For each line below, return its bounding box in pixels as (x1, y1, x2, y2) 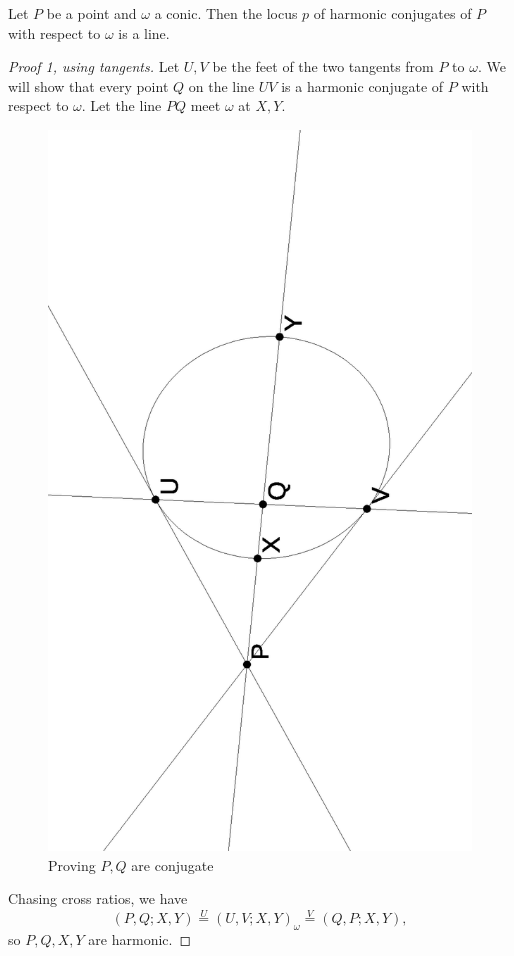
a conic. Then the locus (154, 3, 298, 23)
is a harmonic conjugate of (281, 75, 444, 96)
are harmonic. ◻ (88, 928, 192, 949)
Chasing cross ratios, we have (8, 888, 188, 909)
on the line (188, 75, 255, 96)
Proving (48, 854, 96, 875)
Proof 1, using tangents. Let (8, 56, 180, 77)
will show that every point (8, 75, 169, 96)
